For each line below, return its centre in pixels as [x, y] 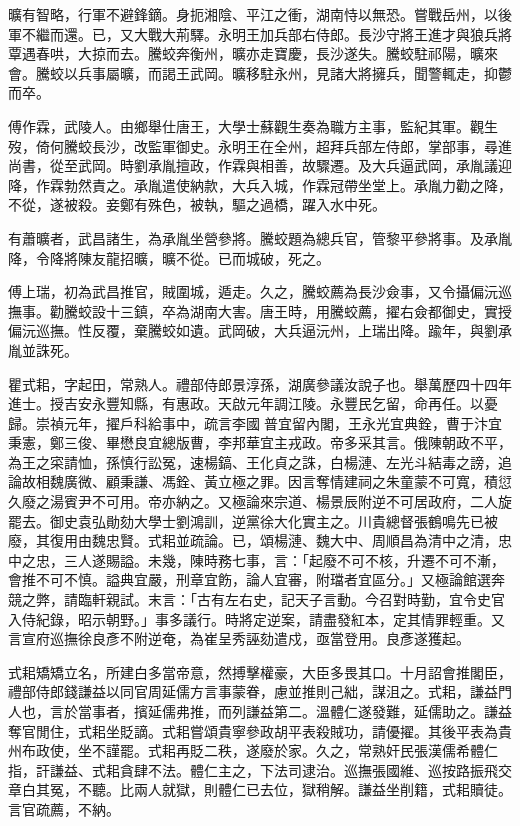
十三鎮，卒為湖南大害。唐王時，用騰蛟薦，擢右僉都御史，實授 [308, 310]
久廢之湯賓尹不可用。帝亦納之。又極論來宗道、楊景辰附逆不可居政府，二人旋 [260, 501]
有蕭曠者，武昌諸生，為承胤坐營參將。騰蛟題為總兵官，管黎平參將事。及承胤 [260, 237]
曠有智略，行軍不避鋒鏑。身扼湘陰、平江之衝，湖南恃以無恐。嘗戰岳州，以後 [260, 14]
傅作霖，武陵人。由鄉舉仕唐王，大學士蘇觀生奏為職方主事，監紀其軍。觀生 [253, 125]
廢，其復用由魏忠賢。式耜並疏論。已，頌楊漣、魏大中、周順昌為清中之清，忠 [260, 540]
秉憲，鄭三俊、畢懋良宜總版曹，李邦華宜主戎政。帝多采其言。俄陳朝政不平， [260, 442]
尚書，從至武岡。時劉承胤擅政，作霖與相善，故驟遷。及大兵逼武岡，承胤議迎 [260, 165]
